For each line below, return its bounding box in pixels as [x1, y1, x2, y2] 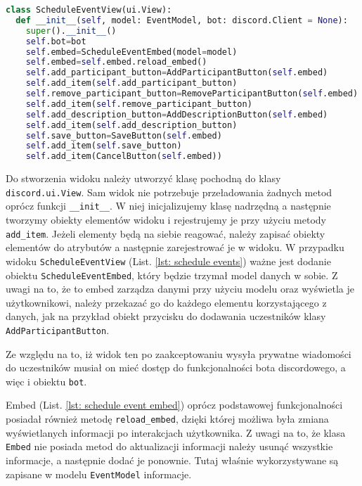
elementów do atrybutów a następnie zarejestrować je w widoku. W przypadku [6, 240, 344, 255]
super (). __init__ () [25, 25, 117, 36]
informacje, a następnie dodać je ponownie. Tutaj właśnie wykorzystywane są [6, 452, 339, 467]
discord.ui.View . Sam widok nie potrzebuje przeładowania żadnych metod [6, 184, 332, 199]
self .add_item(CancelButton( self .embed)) [25, 151, 222, 162]
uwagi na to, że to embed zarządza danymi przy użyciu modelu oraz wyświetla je [6, 281, 354, 296]
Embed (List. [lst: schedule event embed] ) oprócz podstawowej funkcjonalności [6, 397, 343, 412]
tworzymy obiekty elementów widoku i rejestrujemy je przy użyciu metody [6, 212, 326, 227]
